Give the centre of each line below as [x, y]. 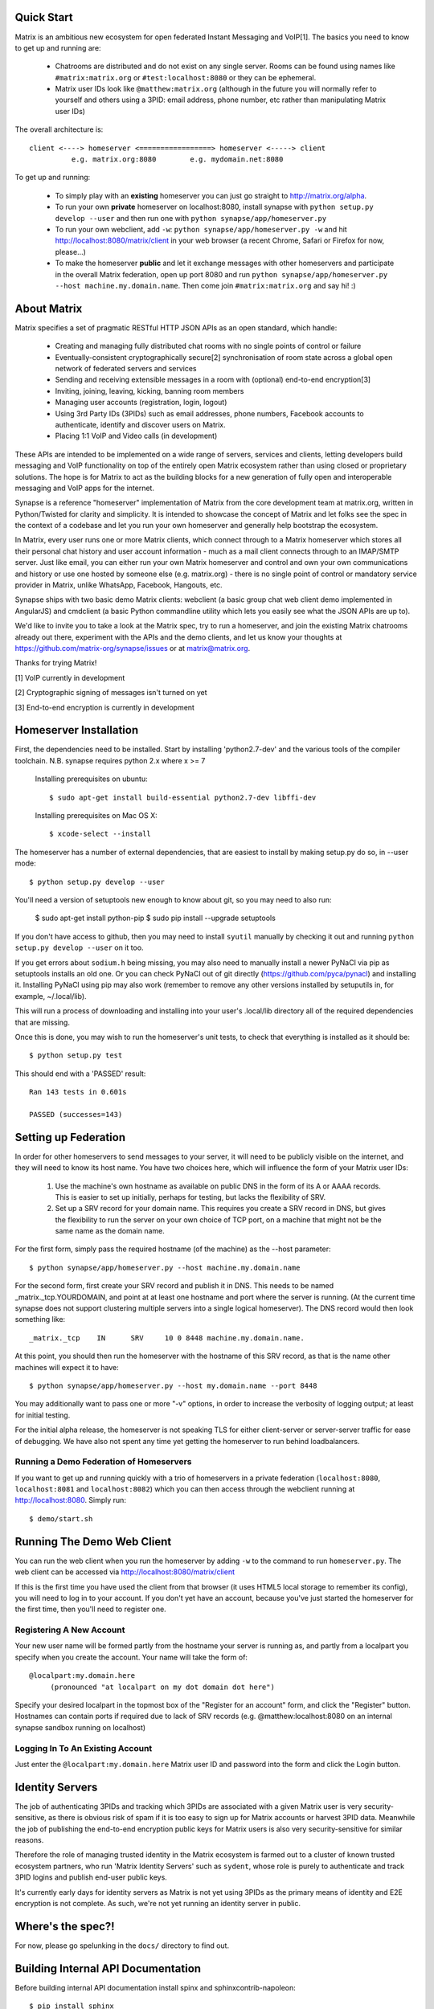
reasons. [29, 1840]
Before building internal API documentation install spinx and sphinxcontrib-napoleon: [156, 1987]
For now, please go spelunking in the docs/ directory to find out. [122, 1946]
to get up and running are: [58, 47]
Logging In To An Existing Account [84, 1748]
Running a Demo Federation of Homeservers [103, 1462]
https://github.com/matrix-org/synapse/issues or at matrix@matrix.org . [133, 648]
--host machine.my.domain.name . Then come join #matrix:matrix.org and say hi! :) [206, 285]
